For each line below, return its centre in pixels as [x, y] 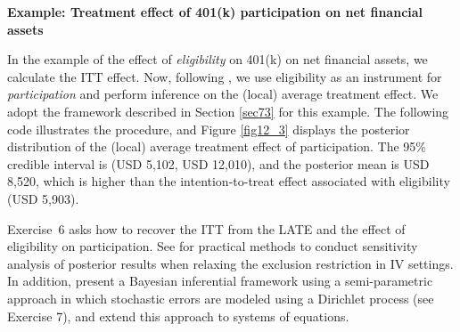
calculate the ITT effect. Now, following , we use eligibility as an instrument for [225, 76]
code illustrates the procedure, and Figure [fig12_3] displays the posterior [209, 129]
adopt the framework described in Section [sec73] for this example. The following [228, 111]
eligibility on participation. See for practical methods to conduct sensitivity [213, 246]
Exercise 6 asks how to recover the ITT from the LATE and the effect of [206, 228]
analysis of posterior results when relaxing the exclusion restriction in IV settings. [230, 263]
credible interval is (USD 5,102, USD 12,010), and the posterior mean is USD [218, 163]
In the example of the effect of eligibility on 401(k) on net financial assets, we [218, 59]
